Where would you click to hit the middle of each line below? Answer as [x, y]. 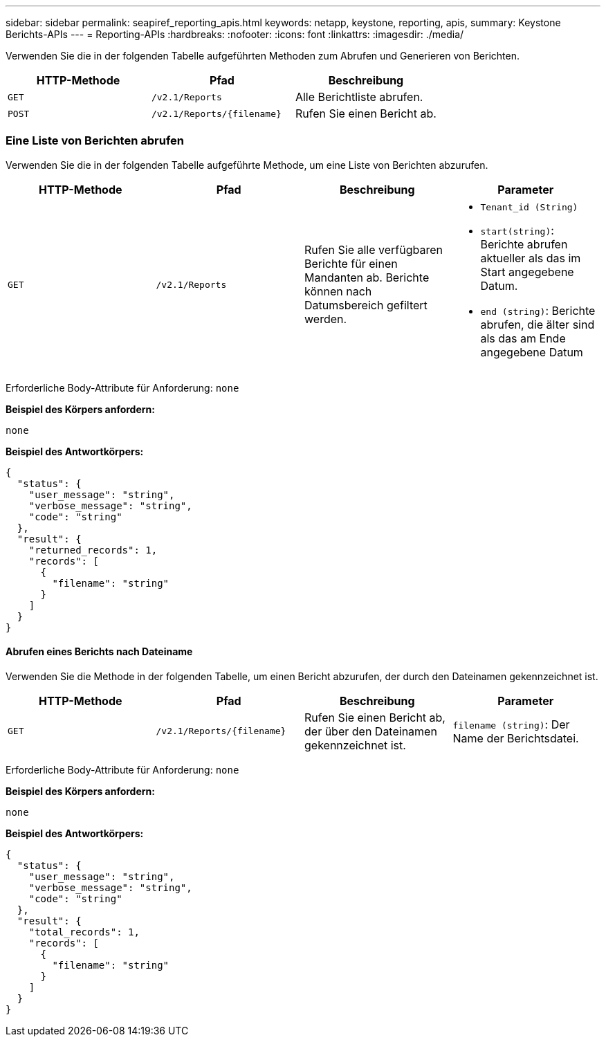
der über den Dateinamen [371, 731]
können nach [338, 292]
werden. [326, 319]
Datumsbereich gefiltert [366, 305]
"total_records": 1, [84, 932]
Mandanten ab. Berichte [367, 278]
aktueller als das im [531, 258]
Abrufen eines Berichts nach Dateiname [99, 652]
